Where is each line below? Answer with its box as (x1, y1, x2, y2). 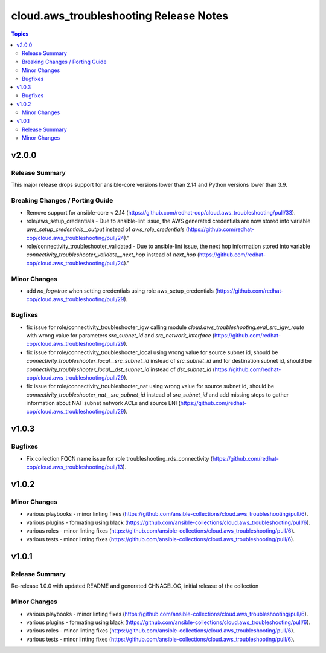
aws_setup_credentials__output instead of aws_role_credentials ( (26, 226, 188, 233)
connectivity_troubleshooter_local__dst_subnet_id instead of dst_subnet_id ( (26, 366, 215, 373)
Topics (11, 30, 29, 37)
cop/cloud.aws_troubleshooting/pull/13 (26, 463, 123, 470)
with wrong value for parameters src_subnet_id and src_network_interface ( (26, 331, 215, 339)
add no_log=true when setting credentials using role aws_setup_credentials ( (26, 287, 217, 294)
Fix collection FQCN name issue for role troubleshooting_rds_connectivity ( (26, 455, 213, 462)
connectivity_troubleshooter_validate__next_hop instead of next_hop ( (26, 251, 200, 258)
